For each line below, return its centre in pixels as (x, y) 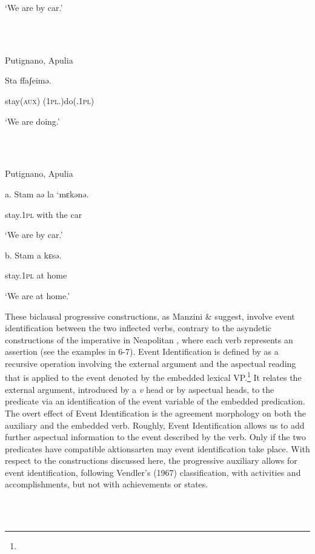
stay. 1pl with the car (44, 214)
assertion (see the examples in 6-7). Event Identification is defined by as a (142, 351)
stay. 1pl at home (36, 275)
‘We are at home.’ (37, 295)
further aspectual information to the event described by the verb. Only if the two (155, 437)
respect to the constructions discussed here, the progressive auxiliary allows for (151, 460)
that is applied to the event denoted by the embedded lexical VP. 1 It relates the (153, 377)
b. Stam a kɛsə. (33, 255)
